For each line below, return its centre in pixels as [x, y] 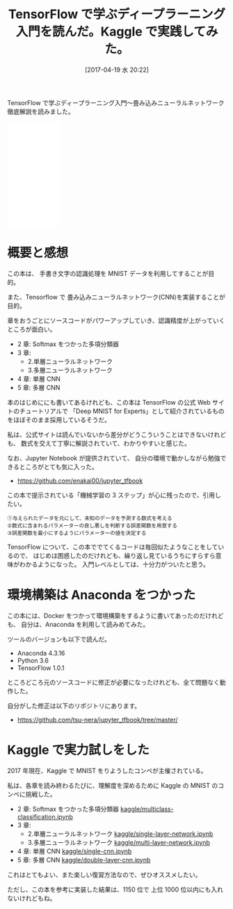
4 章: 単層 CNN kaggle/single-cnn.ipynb [74, 851]
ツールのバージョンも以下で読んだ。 [59, 639]
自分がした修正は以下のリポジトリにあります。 [74, 706]
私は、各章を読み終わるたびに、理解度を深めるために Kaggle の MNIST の [113, 785]
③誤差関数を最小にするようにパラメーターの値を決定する [77, 533]
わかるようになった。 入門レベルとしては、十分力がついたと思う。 [114, 564]
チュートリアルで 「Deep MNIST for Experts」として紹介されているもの [122, 411]
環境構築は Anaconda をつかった [102, 595]
